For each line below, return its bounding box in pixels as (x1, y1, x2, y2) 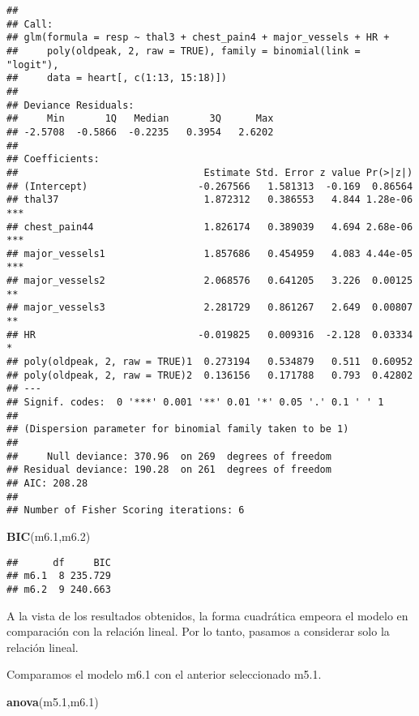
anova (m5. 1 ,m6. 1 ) (6, 692, 99, 710)
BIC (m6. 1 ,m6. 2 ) (6, 527, 91, 544)
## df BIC (6, 556, 111, 568)
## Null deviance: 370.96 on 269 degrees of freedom (6, 450, 331, 462)
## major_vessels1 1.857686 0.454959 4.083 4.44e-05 (6, 247, 413, 259)
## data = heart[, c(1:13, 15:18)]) (6, 72, 228, 84)
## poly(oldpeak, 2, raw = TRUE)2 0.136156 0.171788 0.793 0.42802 (6, 369, 413, 381)
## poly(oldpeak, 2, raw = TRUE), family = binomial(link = (6, 45, 361, 57)
